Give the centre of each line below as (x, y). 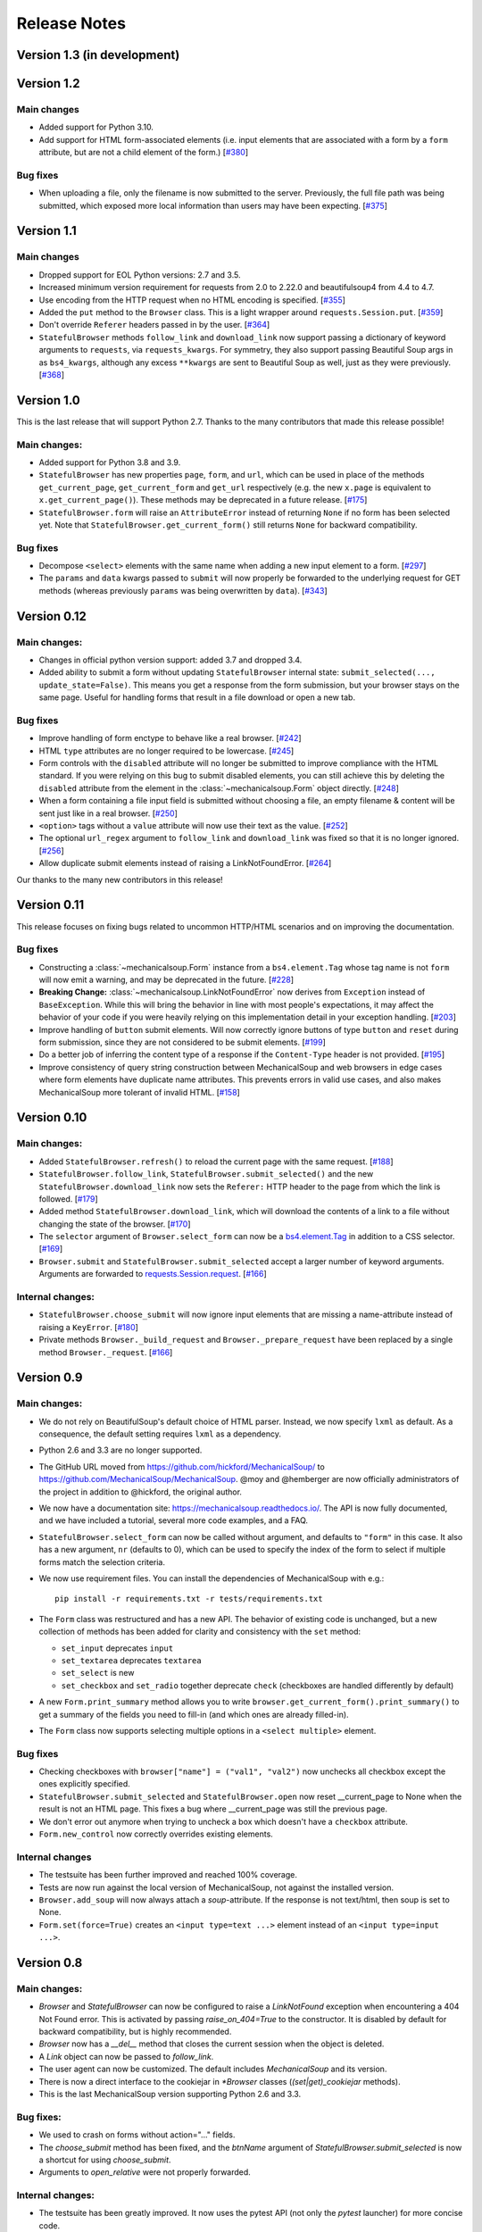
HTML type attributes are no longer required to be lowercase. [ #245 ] (166, 751)
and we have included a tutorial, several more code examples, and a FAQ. (173, 1520)
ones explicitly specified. (85, 1784)
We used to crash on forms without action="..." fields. (137, 2135)
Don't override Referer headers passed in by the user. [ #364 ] (154, 325)
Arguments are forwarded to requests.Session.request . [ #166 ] (153, 1274)
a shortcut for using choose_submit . (105, 2160)
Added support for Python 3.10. (96, 127)
